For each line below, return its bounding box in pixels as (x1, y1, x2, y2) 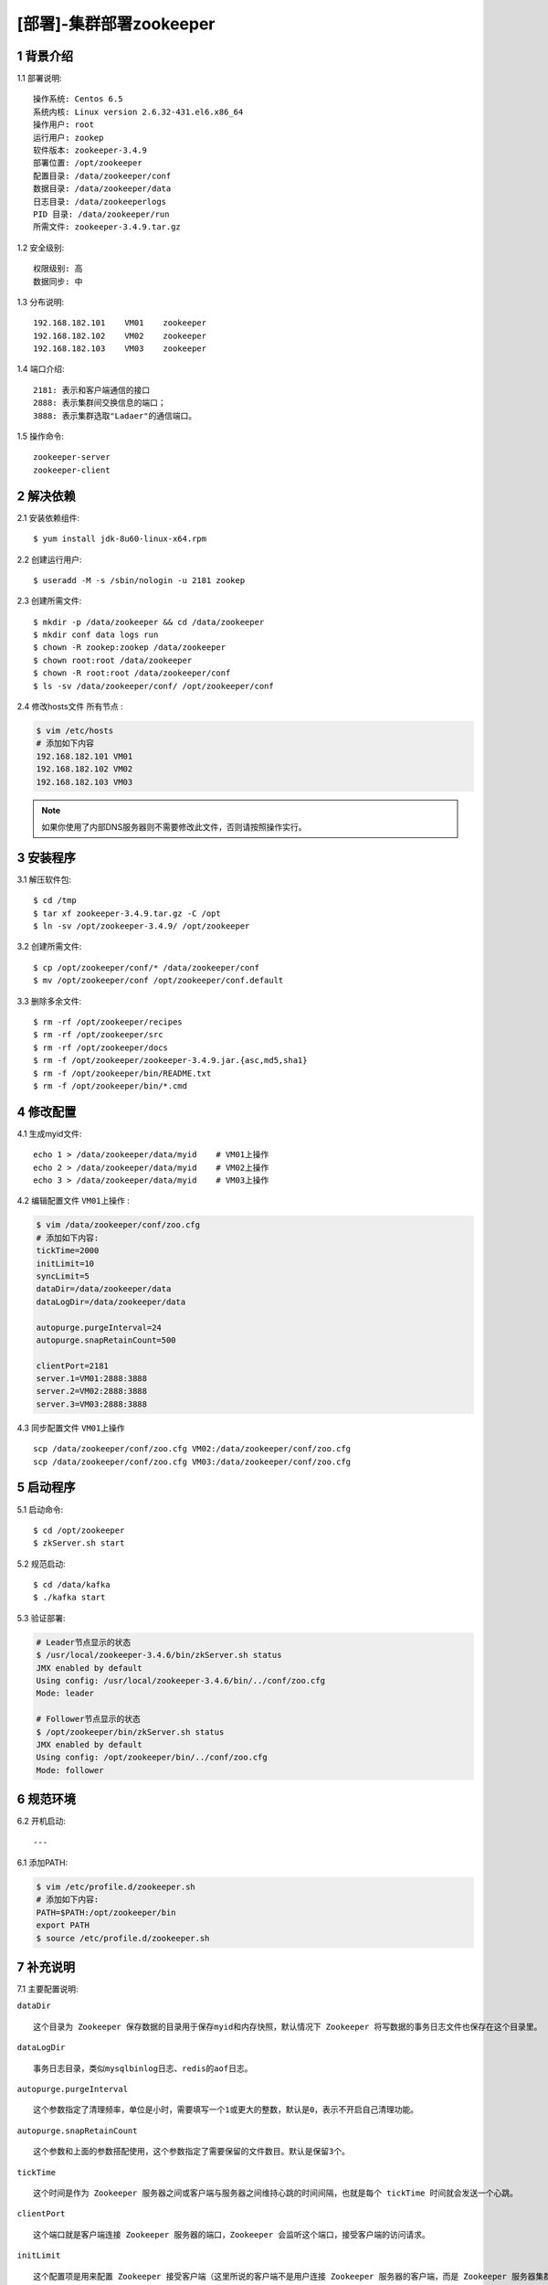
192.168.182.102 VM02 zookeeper (33, 330, 207, 341)
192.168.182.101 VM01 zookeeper (33, 318, 207, 328)
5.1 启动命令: (16, 1504, 64, 1514)
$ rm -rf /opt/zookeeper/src (33, 1029, 163, 1040)
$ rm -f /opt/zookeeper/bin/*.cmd (33, 1080, 187, 1091)
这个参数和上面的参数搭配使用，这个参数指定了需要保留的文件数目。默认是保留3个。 (33, 2146, 351, 2157)
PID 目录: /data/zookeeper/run (33, 208, 170, 219)
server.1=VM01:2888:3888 (36, 1374, 148, 1384)
